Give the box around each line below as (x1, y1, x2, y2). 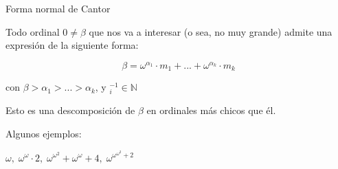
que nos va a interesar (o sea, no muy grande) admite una (89, 24, 333, 38)
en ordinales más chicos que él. (146, 103, 276, 117)
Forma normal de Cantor (5, 1, 111, 15)
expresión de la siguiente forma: (5, 38, 139, 52)
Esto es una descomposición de (5, 103, 135, 117)
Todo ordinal (5, 24, 60, 38)
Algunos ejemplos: (5, 126, 82, 141)
